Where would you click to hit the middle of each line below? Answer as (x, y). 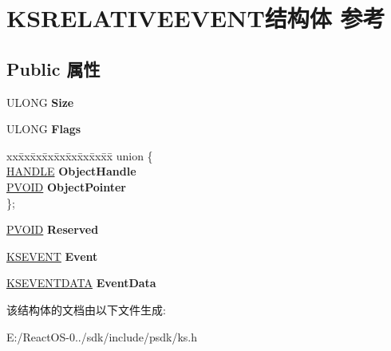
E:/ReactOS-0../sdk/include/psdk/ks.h (102, 336)
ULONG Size (40, 102)
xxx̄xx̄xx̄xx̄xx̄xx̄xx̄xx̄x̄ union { (80, 155)
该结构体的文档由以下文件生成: (86, 309)
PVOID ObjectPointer (67, 186)
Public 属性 (53, 68)
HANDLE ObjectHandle (71, 171)
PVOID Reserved (53, 229)
